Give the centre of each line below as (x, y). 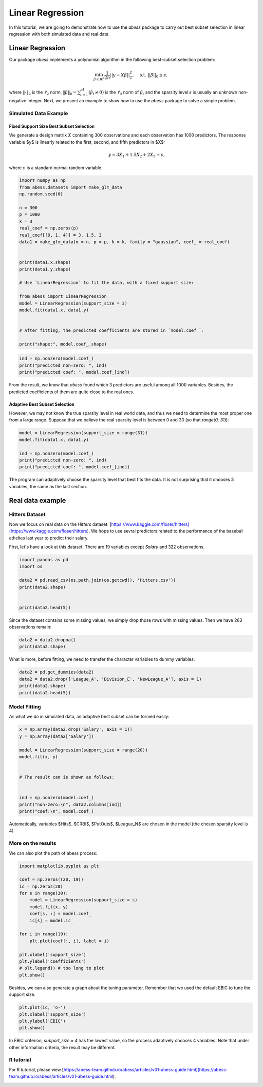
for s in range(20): (44, 893)
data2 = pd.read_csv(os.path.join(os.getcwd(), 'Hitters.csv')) (98, 580)
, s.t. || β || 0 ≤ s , (150, 76)
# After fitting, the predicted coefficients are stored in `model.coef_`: (112, 331)
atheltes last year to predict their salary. (49, 538)
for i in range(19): (44, 934)
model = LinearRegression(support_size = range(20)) (84, 750)
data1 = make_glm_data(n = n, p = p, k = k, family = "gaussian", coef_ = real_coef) (124, 242)
